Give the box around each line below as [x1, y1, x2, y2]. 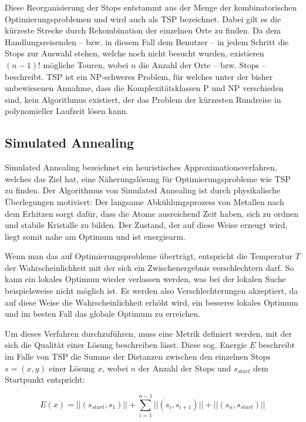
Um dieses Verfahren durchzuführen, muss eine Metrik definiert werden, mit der [5, 327, 292, 339]
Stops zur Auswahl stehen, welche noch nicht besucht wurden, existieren [5, 47, 264, 59]
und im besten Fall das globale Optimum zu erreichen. [5, 307, 200, 320]
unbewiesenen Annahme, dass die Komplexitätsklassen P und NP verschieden [5, 82, 284, 94]
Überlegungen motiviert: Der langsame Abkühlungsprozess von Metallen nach [5, 195, 284, 207]
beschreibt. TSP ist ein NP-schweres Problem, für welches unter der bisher [5, 70, 273, 82]
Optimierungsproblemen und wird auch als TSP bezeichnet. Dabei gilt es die [5, 12, 281, 25]
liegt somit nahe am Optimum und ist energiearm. [5, 230, 186, 242]
